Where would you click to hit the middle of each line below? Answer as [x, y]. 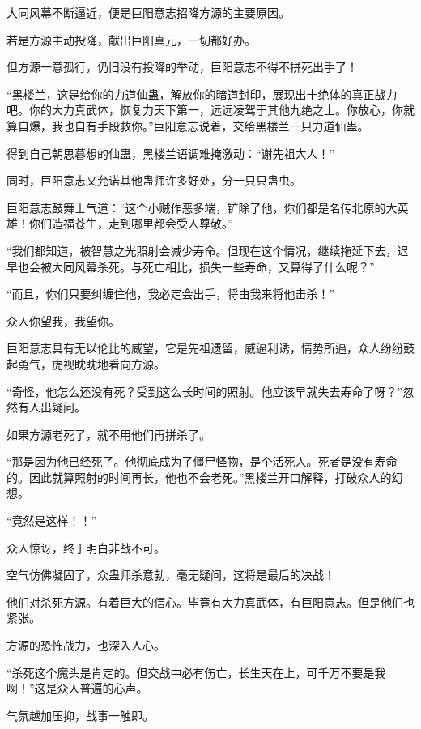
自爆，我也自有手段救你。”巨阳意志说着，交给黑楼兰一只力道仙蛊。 [193, 125]
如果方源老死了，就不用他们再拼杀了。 [108, 434]
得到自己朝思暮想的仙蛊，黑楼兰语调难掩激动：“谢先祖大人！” [171, 153]
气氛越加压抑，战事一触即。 [80, 715]
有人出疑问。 [51, 407]
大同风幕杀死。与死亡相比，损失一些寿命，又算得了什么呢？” [213, 266]
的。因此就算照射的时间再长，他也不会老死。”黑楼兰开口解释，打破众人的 [199, 477]
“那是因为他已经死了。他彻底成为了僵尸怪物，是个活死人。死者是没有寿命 [202, 461]
